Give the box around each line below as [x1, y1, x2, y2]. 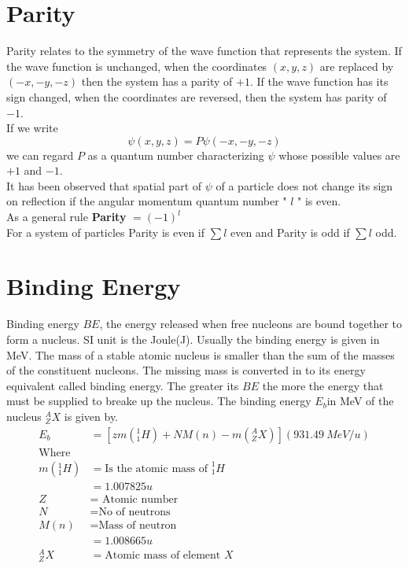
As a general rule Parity [6, 208, 127, 225]
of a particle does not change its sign [216, 177, 393, 194]
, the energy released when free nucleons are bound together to [99, 315, 403, 332]
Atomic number [102, 493, 179, 505]
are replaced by [319, 57, 394, 74]
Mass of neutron [98, 519, 177, 531]
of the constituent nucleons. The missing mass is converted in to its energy [6, 362, 366, 378]
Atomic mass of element [105, 549, 221, 561]
